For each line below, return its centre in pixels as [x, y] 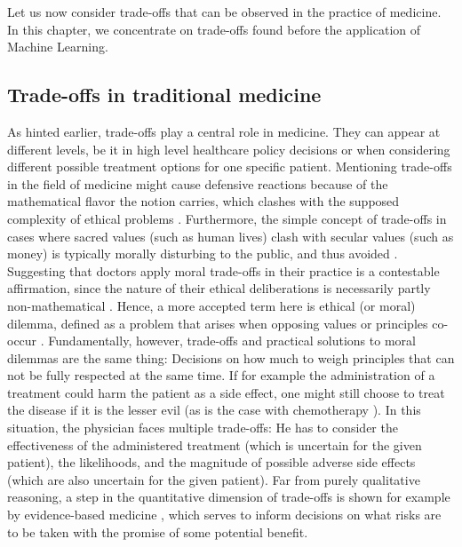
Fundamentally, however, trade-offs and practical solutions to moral [232, 341]
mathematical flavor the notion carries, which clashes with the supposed [203, 201]
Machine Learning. [58, 47]
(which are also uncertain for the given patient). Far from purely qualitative [214, 479]
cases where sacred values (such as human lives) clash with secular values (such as [231, 236]
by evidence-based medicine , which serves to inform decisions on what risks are [224, 515]
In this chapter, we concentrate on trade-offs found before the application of [214, 29]
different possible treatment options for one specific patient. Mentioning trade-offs [230, 166]
